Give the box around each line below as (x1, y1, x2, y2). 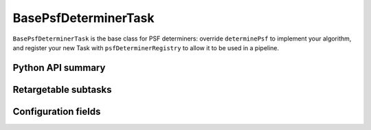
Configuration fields (12, 105, 101, 117)
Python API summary (12, 62, 106, 74)
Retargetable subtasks (12, 83, 113, 96)
